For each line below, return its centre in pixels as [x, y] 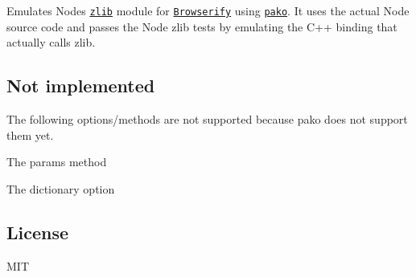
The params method [57, 162]
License [38, 232]
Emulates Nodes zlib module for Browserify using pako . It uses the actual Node [208, 10]
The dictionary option [61, 188]
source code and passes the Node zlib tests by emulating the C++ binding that [202, 26]
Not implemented [81, 86]
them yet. [30, 134]
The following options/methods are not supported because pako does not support [207, 119]
